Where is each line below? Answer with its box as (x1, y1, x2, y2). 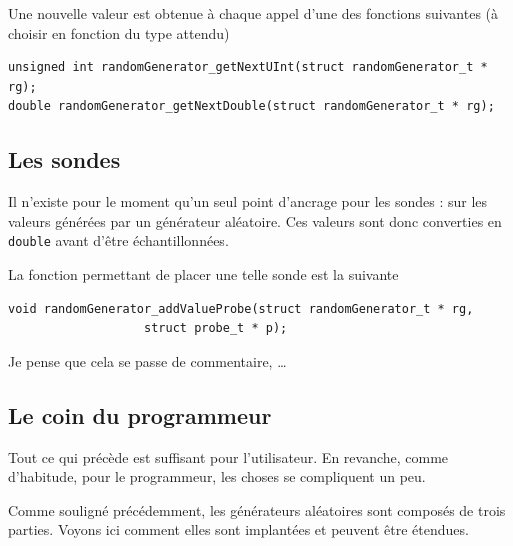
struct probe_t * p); (144, 321, 288, 336)
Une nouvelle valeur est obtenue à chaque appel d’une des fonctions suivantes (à (8, 3, 499, 23)
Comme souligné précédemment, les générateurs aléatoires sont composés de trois (8, 499, 506, 520)
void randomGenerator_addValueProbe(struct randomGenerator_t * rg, (8, 301, 474, 316)
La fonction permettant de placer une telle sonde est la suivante (8, 264, 399, 285)
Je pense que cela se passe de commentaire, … (8, 350, 287, 371)
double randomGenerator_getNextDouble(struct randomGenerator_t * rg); (8, 99, 495, 114)
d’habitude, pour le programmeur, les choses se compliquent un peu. (8, 466, 426, 487)
